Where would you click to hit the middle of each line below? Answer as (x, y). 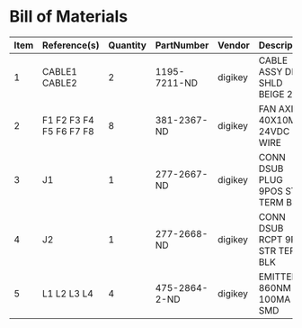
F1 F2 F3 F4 (68, 120)
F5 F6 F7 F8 (68, 131)
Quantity (127, 45)
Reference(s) (71, 45)
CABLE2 (60, 83)
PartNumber (182, 45)
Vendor (233, 45)
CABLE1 (60, 71)
